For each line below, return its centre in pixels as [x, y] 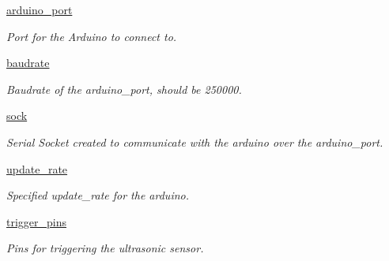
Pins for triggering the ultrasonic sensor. [105, 248]
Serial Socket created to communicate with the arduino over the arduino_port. [195, 142]
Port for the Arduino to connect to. [92, 36]
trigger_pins [37, 221]
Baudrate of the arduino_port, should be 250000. [124, 89]
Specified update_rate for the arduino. [98, 195]
